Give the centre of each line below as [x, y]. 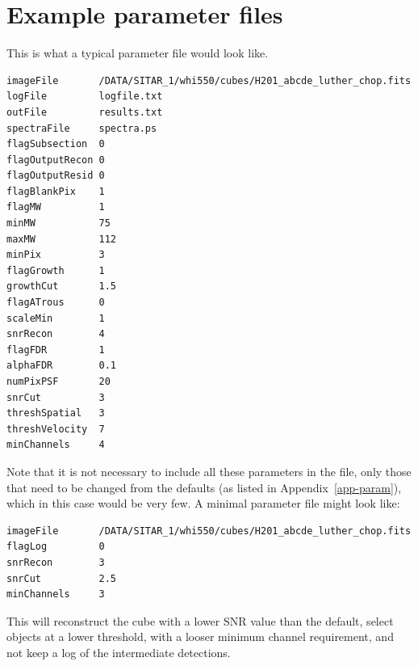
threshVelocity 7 [56, 429]
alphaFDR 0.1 [62, 366]
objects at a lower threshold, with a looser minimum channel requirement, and [200, 636]
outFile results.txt [85, 112]
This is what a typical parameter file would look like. [138, 53]
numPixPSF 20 [59, 381]
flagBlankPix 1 [56, 191]
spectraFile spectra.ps [82, 128]
